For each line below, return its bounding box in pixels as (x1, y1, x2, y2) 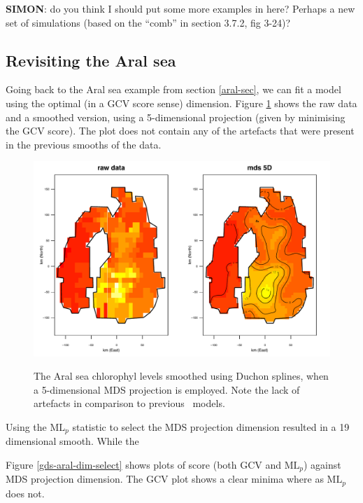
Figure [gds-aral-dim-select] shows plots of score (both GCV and (6, 457, 282, 472)
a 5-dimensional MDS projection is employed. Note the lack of (34, 382, 300, 397)
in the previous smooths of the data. (6, 137, 162, 151)
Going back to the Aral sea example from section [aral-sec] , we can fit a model (6, 82, 341, 97)
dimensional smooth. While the (6, 434, 139, 448)
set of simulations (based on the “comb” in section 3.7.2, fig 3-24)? (6, 15, 291, 29)
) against (304, 457, 341, 472)
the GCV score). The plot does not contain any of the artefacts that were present (6, 123, 355, 138)
